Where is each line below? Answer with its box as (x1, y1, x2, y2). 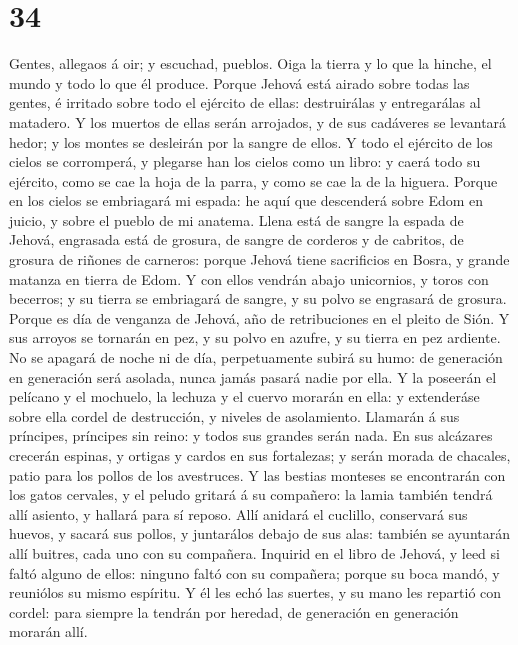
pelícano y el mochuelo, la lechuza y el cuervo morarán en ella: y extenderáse (9, 386, 480, 407)
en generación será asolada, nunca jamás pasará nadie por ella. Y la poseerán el (9, 366, 497, 387)
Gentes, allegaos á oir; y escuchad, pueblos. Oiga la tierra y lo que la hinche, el (9, 53, 492, 74)
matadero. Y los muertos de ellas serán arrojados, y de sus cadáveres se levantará (9, 111, 507, 132)
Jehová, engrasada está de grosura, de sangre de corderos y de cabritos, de (9, 229, 464, 250)
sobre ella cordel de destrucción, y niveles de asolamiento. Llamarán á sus (9, 405, 460, 426)
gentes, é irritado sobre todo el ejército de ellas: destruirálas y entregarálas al (9, 92, 481, 113)
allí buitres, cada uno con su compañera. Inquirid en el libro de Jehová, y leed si (9, 542, 500, 563)
